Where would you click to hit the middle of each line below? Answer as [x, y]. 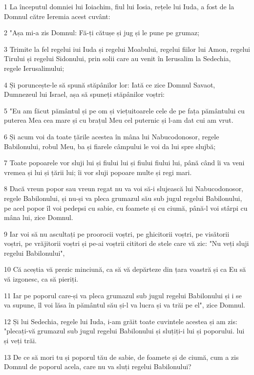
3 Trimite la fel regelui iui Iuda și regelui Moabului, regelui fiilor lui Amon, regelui [127, 49]
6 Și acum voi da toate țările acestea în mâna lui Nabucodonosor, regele [112, 136]
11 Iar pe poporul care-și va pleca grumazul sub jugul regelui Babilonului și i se [123, 295]
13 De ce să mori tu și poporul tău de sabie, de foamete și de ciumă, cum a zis [121, 357]
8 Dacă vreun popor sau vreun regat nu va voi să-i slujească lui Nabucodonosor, [124, 188]
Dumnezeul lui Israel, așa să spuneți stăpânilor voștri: [84, 94]
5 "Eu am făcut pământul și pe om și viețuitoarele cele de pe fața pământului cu [124, 110]
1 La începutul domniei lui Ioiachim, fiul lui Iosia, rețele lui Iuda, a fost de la [119, 6]
